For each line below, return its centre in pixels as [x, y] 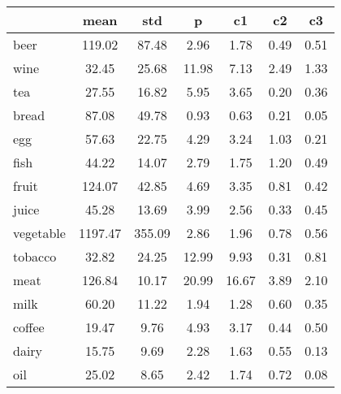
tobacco [35, 256]
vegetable [39, 233]
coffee [29, 327]
